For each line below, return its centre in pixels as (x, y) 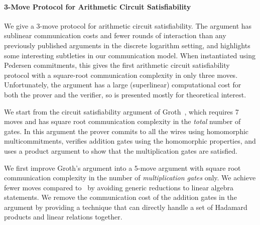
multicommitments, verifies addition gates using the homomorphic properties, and (130, 141)
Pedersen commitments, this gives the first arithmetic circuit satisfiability (117, 65)
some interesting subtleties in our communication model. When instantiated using (130, 55)
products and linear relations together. (63, 217)
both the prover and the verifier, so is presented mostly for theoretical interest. (125, 94)
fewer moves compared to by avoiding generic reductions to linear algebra (119, 187)
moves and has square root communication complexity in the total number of (122, 121)
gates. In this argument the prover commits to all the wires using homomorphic (126, 131)
